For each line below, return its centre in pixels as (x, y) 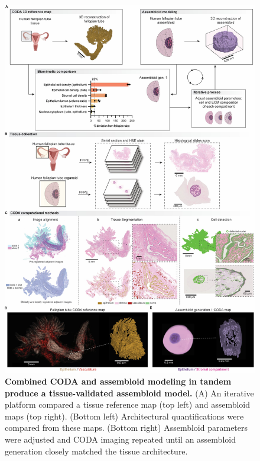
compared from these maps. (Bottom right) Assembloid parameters (126, 428)
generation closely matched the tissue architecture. (96, 451)
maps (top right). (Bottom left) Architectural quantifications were (124, 416)
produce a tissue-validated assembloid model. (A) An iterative (129, 393)
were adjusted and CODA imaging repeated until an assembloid (120, 439)
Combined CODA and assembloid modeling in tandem (118, 381)
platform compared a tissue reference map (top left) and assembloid (128, 404)
